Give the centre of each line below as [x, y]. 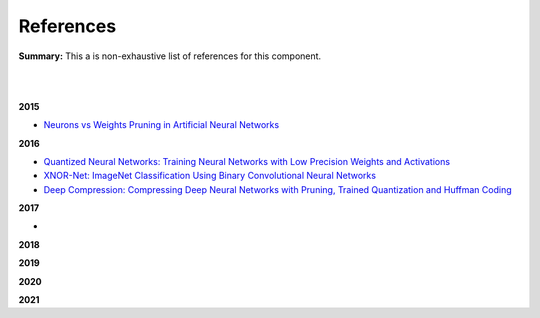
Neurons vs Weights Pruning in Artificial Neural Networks [161, 125]
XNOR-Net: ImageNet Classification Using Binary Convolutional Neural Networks [210, 176]
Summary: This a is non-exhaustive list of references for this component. [170, 56]
